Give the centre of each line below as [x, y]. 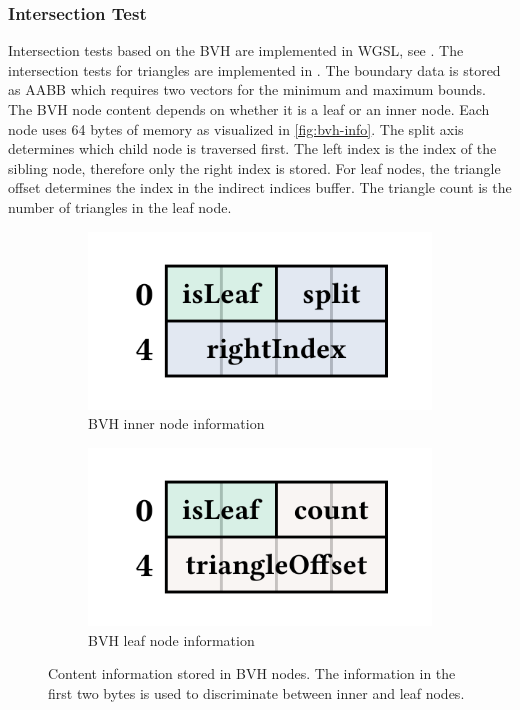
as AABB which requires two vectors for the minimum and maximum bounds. [247, 89]
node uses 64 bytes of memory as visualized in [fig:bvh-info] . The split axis [236, 128]
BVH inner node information [176, 423]
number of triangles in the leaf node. [120, 206]
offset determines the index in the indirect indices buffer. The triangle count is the [260, 187]
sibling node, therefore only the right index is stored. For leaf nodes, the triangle [254, 167]
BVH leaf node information [171, 639]
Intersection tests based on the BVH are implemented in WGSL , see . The [236, 50]
